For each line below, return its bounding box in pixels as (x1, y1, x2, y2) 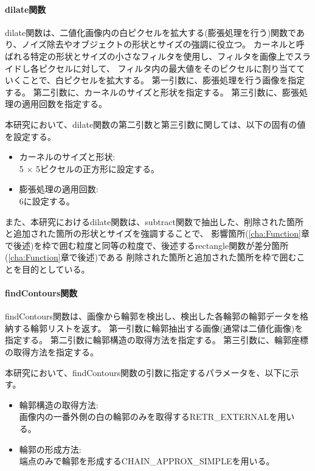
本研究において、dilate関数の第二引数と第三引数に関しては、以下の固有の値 (5, 117, 306, 130)
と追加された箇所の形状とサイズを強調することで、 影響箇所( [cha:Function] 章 (5, 227, 310, 240)
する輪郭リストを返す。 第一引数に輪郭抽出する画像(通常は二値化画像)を (13, 321, 303, 334)
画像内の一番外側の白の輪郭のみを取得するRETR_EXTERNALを (19, 410, 278, 423)
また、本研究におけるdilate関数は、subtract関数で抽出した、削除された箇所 (5, 215, 303, 228)
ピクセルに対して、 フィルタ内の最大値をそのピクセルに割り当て (38, 61, 297, 74)
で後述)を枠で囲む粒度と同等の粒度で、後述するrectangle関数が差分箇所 (5, 239, 289, 251)
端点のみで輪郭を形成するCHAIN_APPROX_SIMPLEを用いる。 (19, 455, 275, 467)
